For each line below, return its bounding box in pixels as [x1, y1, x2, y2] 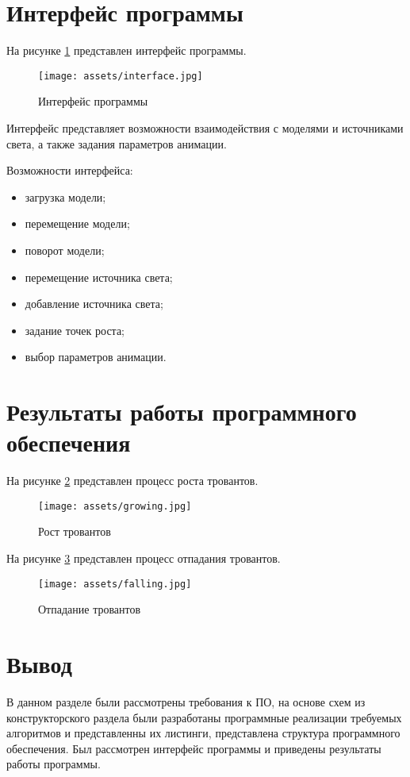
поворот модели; [25, 241, 105, 258]
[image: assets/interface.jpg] [38, 70, 203, 82]
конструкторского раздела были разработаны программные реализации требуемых [6, 709, 402, 725]
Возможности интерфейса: [6, 162, 133, 179]
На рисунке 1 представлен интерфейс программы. [6, 42, 247, 59]
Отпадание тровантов [38, 601, 141, 617]
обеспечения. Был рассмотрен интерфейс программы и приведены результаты [6, 740, 381, 756]
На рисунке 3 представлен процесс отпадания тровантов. [6, 550, 281, 567]
